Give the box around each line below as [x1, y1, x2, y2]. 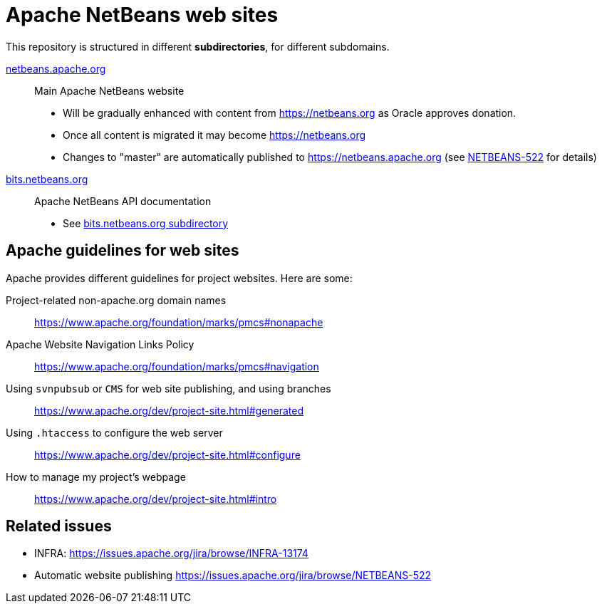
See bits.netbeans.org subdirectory [63, 217, 229, 229]
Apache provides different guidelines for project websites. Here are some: [6, 271, 353, 284]
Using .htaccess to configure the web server [6, 426, 223, 439]
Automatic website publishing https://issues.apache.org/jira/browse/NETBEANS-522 [34, 569, 432, 582]
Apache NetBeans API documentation [34, 194, 212, 207]
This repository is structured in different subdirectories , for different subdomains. [6, 40, 390, 53]
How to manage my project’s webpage [6, 470, 186, 483]
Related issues [6, 517, 112, 536]
